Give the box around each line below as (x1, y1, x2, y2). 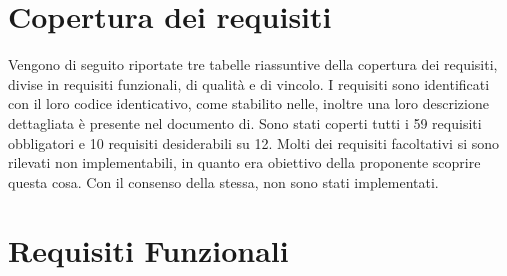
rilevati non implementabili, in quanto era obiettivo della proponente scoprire (8, 152, 481, 173)
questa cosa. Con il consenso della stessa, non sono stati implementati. (8, 171, 439, 192)
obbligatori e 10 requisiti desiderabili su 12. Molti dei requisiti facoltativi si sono (8, 132, 500, 153)
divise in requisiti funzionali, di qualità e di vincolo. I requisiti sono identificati (8, 73, 490, 94)
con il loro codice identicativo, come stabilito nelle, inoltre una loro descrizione (8, 93, 489, 114)
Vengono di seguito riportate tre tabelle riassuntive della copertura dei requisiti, (8, 54, 498, 75)
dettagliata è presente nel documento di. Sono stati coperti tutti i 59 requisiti (8, 112, 482, 133)
